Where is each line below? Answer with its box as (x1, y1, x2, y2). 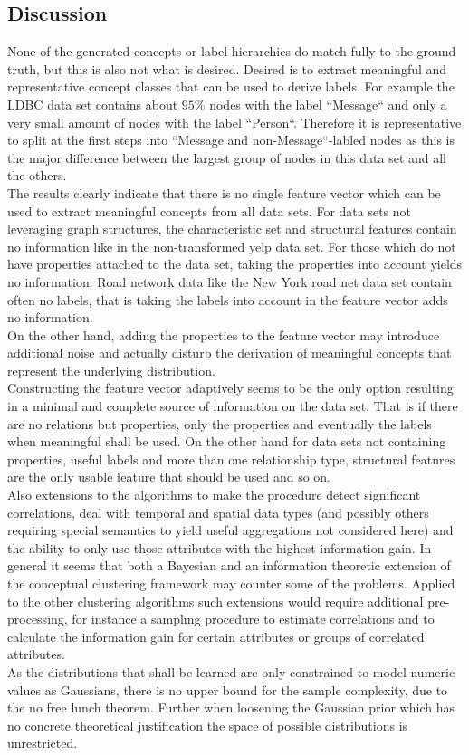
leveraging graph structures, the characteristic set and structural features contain (7, 219, 457, 238)
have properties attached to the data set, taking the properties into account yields (7, 254, 463, 273)
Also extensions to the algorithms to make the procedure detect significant (7, 485, 421, 504)
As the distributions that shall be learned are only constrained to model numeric (7, 662, 455, 681)
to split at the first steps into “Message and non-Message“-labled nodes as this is (7, 130, 455, 149)
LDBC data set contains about (7, 94, 178, 113)
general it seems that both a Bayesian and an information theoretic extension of (7, 556, 451, 575)
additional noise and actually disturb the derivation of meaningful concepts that (7, 343, 452, 362)
